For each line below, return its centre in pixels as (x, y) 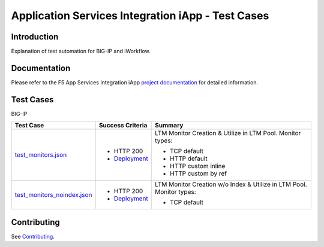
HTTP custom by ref (199, 173)
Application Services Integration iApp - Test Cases (140, 16)
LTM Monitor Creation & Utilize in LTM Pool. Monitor (228, 133)
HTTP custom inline (198, 166)
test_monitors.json (41, 155)
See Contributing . (33, 236)
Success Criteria (123, 126)
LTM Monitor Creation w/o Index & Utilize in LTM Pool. (231, 184)
